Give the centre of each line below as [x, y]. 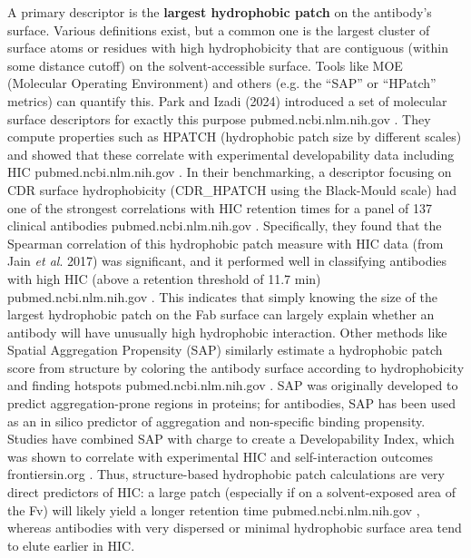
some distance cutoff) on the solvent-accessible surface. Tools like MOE [205, 65]
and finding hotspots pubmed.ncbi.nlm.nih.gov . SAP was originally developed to [233, 385]
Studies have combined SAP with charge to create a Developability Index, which [231, 439]
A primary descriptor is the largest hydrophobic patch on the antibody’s [220, 12]
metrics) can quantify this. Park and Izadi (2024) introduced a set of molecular [227, 100]
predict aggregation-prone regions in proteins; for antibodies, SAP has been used [231, 403]
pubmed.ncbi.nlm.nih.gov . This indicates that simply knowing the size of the [223, 296]
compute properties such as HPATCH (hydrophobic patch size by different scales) [235, 137]
